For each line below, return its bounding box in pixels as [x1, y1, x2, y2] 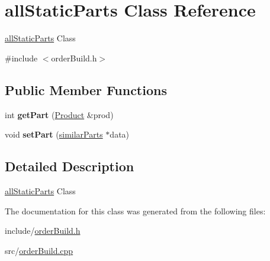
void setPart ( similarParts [5, 128, 103, 141]
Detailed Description [5, 157, 134, 175]
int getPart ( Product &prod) [5, 108, 114, 120]
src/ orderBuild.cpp [5, 244, 73, 256]
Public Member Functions [5, 80, 167, 99]
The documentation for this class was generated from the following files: [5, 204, 266, 217]
